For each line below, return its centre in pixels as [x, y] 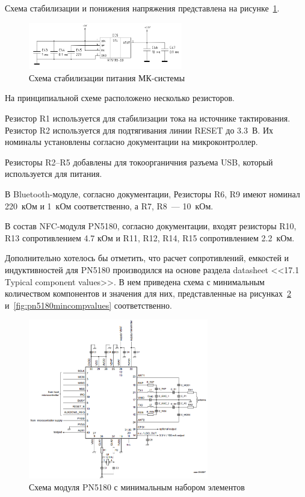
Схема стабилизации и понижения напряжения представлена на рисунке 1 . [142, 8]
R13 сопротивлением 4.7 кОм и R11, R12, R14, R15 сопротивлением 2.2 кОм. [150, 237]
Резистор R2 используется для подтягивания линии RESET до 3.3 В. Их [139, 130]
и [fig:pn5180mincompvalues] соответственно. [88, 305]
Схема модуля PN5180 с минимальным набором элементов [137, 486]
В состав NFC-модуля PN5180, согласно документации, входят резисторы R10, [151, 226]
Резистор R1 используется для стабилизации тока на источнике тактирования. [148, 118]
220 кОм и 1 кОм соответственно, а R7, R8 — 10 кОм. [109, 205]
